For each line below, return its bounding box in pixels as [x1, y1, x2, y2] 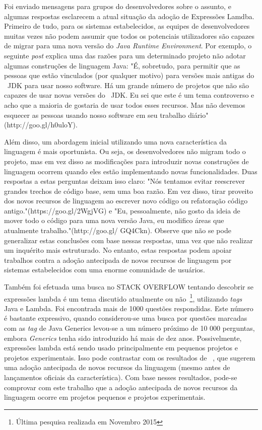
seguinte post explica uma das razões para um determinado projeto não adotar [4, 50, 246, 60]
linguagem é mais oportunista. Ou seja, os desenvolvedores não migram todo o [4, 146, 246, 157]
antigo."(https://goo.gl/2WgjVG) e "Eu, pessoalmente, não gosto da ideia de [4, 205, 240, 216]
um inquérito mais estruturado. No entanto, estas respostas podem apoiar [4, 245, 232, 255]
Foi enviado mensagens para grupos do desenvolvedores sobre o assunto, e [4, 1, 231, 11]
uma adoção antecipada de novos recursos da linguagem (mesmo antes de [4, 362, 230, 373]
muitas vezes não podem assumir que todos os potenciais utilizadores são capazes [4, 30, 254, 41]
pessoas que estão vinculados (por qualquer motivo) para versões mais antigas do [4, 70, 254, 81]
